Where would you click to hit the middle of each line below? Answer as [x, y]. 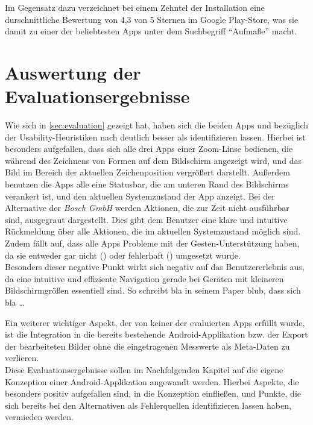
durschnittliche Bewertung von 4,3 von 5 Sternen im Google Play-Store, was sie [152, 19]
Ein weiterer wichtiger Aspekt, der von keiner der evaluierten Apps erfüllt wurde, [155, 322]
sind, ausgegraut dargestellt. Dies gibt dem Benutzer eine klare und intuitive [146, 219]
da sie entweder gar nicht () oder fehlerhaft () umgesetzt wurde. [123, 255]
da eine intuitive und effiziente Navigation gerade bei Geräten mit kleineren [144, 278]
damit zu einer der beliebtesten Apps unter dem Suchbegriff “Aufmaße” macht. [151, 31]
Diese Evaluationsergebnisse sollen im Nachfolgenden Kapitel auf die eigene [144, 369]
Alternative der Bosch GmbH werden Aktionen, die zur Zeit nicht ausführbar [147, 208]
